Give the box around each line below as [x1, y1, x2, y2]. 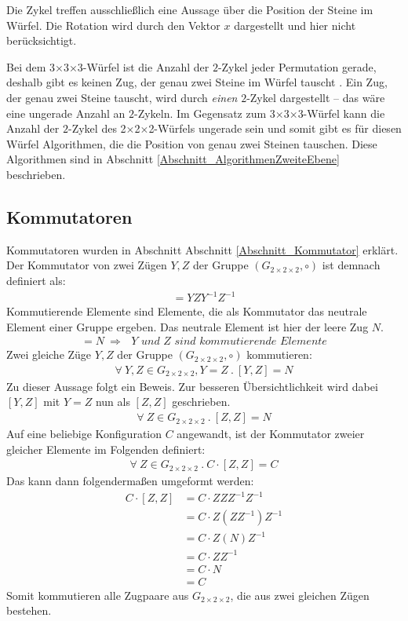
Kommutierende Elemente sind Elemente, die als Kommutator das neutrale [6, 303, 367, 320]
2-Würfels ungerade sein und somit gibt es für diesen [148, 120, 402, 137]
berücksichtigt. [6, 32, 77, 49]
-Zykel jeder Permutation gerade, [217, 58, 377, 75]
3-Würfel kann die [297, 104, 385, 121]
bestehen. [6, 602, 52, 619]
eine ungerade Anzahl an [6, 104, 126, 121]
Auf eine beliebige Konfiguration [6, 426, 162, 442]
